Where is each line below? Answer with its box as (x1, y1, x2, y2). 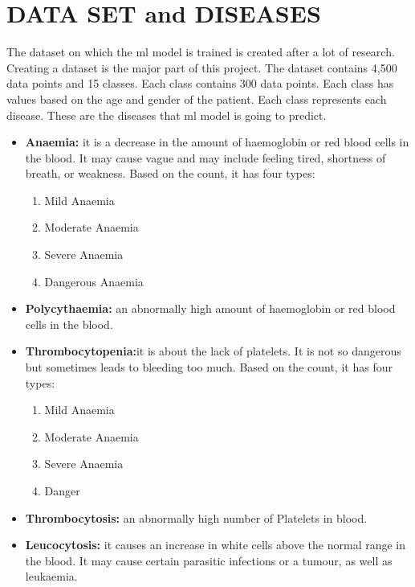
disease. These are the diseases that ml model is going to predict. (6, 106, 327, 123)
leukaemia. (25, 568, 78, 585)
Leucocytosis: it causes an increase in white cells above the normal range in (25, 536, 406, 553)
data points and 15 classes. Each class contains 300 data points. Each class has (6, 75, 394, 92)
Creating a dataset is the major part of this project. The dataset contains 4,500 (6, 59, 397, 76)
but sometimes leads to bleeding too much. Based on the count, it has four (25, 359, 393, 376)
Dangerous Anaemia (44, 273, 144, 289)
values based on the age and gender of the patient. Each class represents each (6, 90, 387, 107)
